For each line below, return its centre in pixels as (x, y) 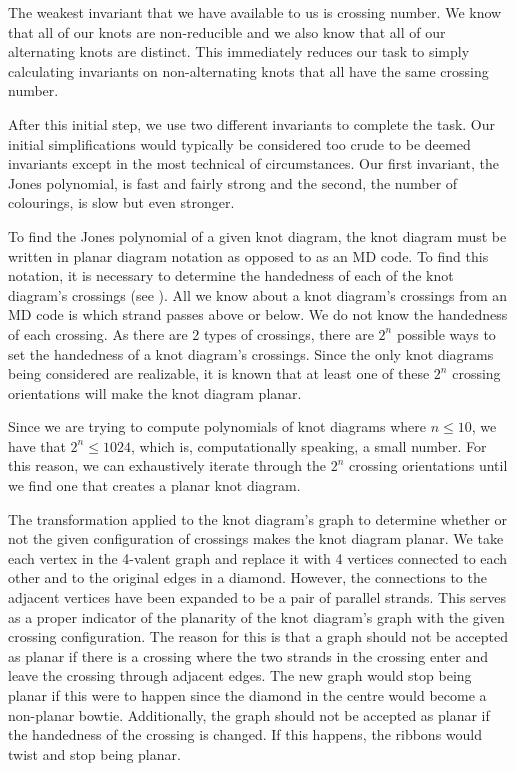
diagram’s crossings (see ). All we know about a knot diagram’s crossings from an (258, 294)
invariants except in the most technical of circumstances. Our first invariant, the (253, 163)
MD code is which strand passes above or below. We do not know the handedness (258, 314)
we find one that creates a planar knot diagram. (154, 485)
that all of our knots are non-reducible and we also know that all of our (227, 31)
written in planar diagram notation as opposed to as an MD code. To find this (248, 255)
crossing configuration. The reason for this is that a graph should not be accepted (258, 636)
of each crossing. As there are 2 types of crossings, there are (191, 333)
